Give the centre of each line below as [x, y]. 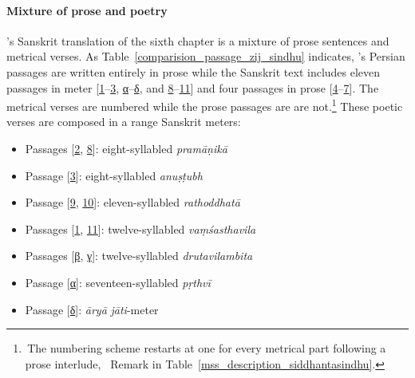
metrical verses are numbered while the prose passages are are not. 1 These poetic [205, 105]
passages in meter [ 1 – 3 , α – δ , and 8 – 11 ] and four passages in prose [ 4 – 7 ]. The [193, 87]
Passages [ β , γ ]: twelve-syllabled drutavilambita [139, 256]
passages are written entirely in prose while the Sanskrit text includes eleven [194, 71]
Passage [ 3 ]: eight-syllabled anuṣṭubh [114, 175]
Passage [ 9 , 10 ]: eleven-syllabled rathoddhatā [132, 202]
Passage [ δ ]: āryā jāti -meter [92, 309]
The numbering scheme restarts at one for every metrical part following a [207, 348]
